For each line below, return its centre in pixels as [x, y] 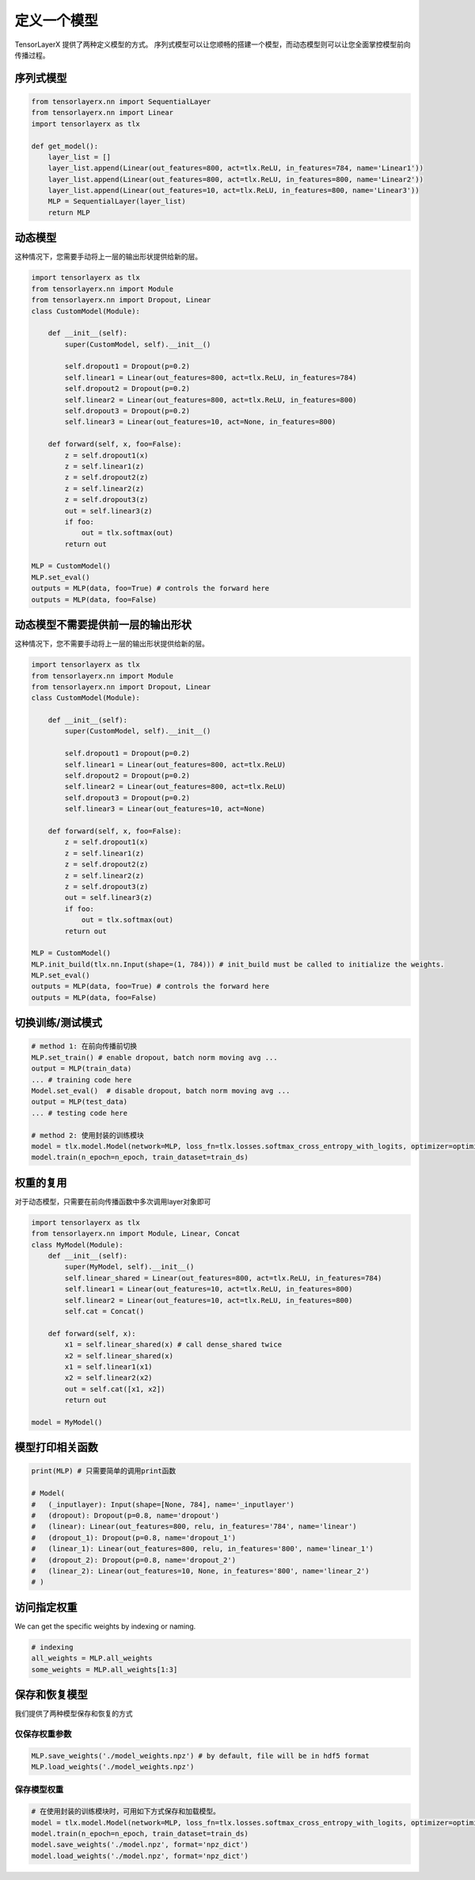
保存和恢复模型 [51, 1695]
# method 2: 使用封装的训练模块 [87, 1135]
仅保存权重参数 [43, 1734]
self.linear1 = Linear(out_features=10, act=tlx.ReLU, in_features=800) [209, 1289]
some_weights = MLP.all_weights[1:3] [104, 1669]
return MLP [69, 213]
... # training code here [82, 1080]
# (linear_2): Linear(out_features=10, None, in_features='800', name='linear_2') [200, 1571]
